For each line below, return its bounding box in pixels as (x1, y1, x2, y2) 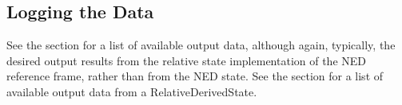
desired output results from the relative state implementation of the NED (6, 52, 367, 68)
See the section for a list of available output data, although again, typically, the (6, 37, 396, 53)
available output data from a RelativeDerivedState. (6, 83, 257, 99)
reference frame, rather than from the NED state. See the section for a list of (6, 68, 384, 84)
